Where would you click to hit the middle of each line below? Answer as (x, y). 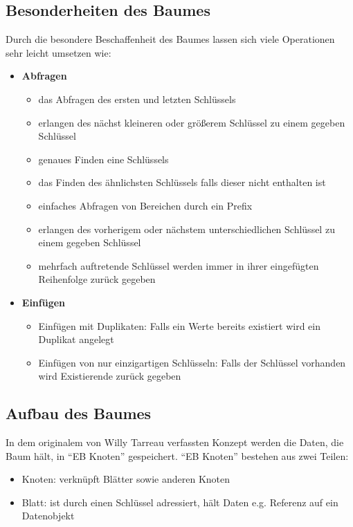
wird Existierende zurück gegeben (110, 376)
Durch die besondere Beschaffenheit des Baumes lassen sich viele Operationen (170, 39)
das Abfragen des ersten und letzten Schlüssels (137, 99)
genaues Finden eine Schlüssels (103, 159)
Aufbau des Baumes (79, 413)
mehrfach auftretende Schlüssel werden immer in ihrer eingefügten (179, 265)
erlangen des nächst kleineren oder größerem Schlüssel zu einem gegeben (192, 122)
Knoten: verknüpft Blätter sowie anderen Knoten (126, 479)
